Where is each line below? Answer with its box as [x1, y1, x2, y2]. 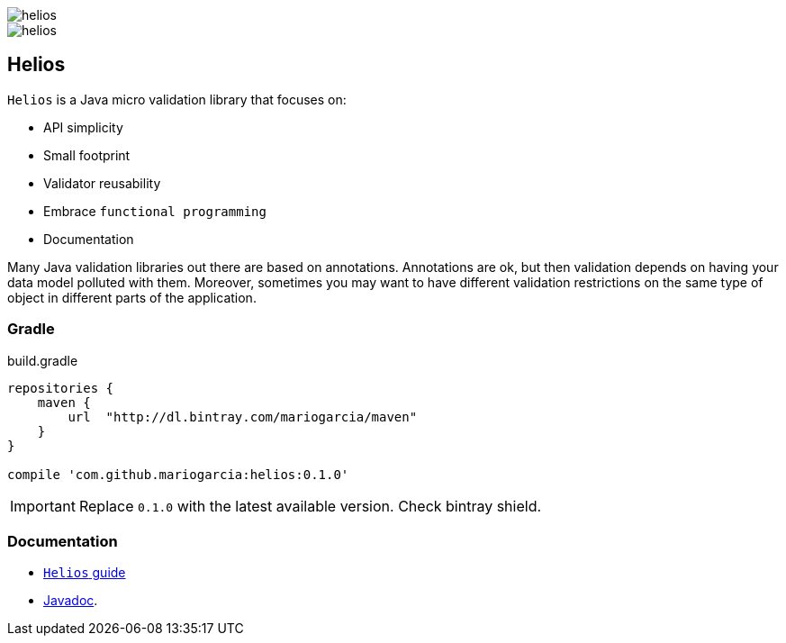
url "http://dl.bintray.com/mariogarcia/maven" [68, 409, 418, 424]
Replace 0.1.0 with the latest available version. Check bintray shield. [78, 496, 542, 515]
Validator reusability [43, 175, 161, 191]
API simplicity [43, 119, 123, 135]
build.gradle [7, 352, 78, 368]
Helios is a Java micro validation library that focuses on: [7, 91, 347, 107]
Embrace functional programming [43, 203, 267, 219]
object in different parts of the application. [7, 289, 257, 305]
